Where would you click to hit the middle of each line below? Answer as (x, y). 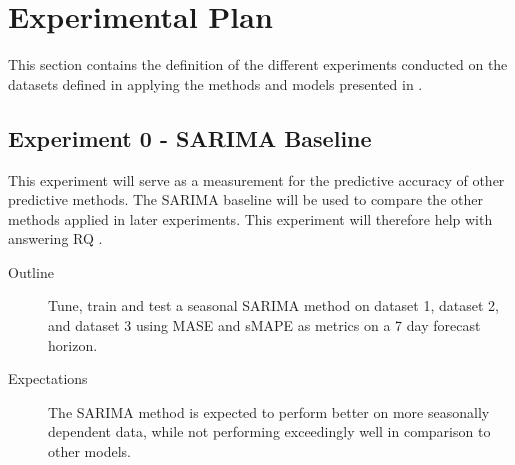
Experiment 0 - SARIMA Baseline (190, 137)
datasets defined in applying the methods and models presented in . (215, 83)
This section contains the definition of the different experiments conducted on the (258, 64)
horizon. (73, 344)
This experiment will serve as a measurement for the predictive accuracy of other (256, 179)
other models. (89, 451)
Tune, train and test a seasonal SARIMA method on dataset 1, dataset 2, (273, 305)
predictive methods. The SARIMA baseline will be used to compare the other (245, 199)
